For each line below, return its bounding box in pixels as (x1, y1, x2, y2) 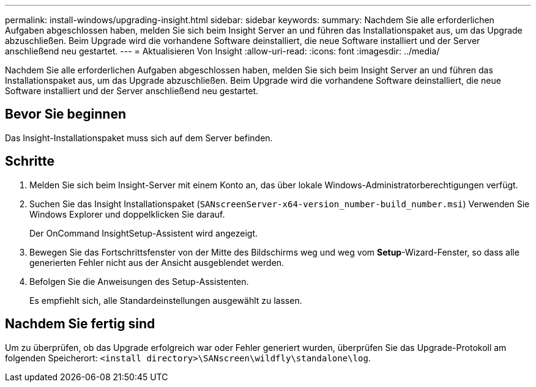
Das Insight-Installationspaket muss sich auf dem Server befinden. (5, 132, 273, 143)
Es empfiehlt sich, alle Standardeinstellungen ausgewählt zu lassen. (29, 295, 302, 306)
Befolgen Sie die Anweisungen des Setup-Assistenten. (29, 276, 249, 287)
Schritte (5, 153, 54, 169)
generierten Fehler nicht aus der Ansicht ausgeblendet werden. (29, 257, 285, 268)
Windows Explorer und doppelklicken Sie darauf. (29, 208, 225, 219)
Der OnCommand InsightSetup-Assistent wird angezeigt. (29, 227, 258, 238)
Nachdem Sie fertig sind (5, 316, 155, 332)
